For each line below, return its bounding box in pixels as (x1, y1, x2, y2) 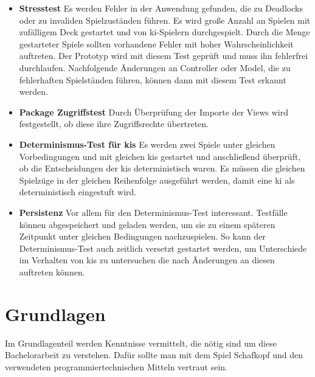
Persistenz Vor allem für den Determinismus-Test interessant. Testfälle (19, 206, 288, 218)
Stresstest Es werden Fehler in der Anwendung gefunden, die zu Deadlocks (19, 2, 303, 14)
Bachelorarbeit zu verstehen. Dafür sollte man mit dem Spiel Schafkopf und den (5, 348, 303, 361)
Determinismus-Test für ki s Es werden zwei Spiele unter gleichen (19, 137, 275, 150)
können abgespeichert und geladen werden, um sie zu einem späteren (19, 218, 275, 230)
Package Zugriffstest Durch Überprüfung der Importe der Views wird (19, 105, 288, 118)
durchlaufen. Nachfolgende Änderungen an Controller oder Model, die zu (19, 61, 291, 74)
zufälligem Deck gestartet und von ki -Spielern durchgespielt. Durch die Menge (19, 26, 310, 38)
